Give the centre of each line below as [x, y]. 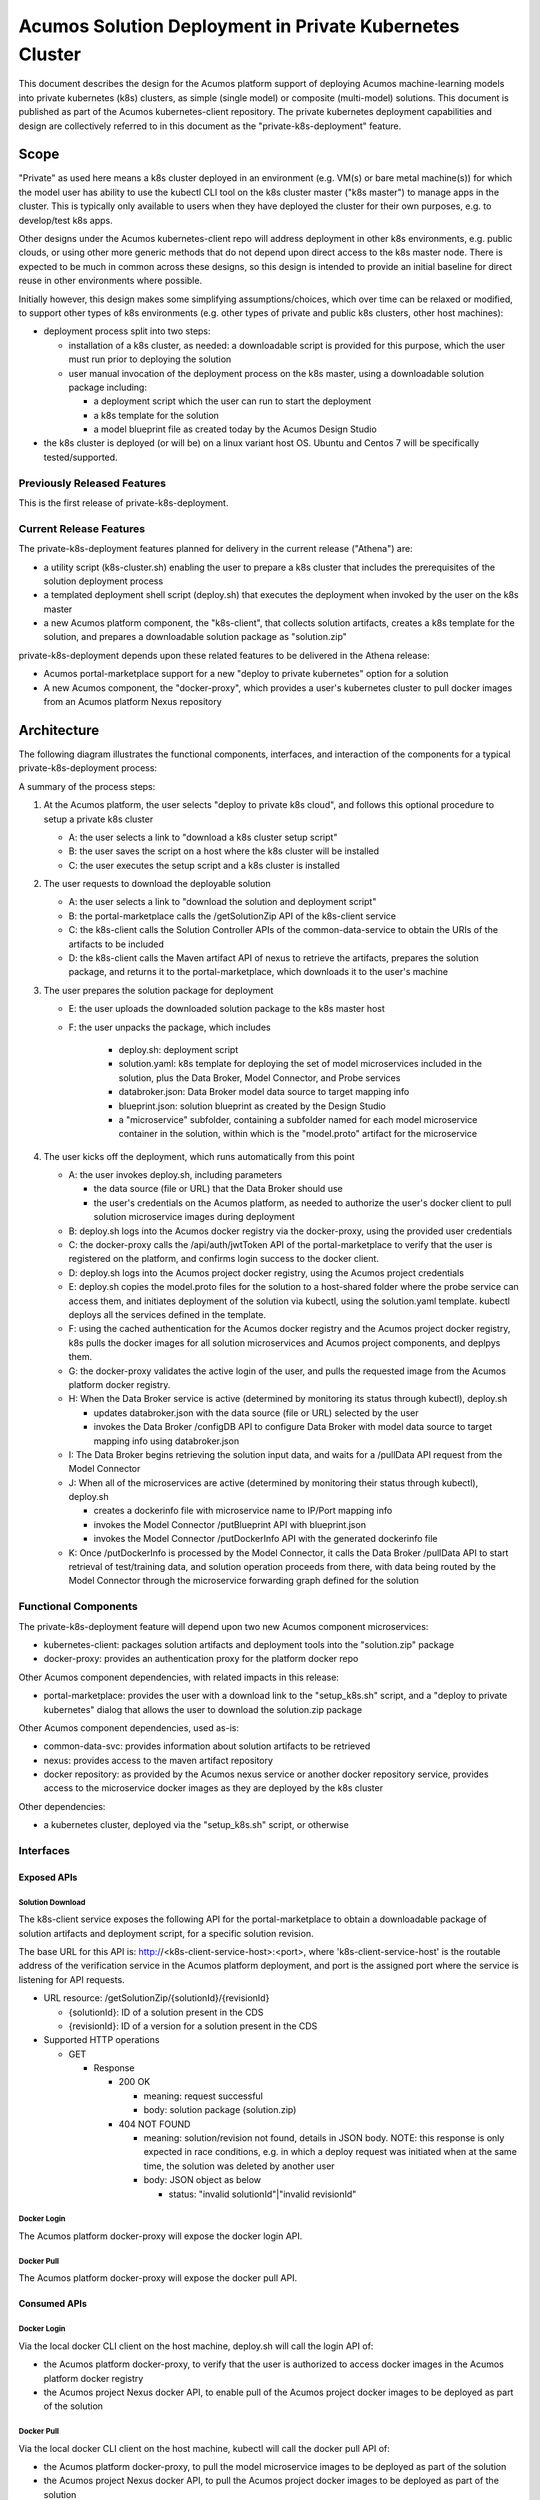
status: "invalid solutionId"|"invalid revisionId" [262, 2194]
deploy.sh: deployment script [178, 1049]
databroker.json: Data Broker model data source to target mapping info [264, 1092]
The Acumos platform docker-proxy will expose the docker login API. [160, 2236]
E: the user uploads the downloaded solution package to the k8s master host [226, 1009]
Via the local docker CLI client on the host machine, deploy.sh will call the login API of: [196, 2346]
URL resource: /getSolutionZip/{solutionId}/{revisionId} [156, 1998]
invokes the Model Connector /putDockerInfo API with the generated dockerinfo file [265, 1539]
